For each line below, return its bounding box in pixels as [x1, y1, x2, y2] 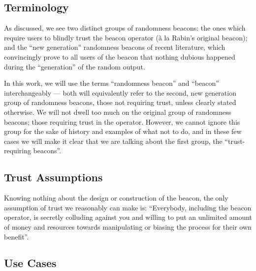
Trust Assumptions [4, 169, 103, 185]
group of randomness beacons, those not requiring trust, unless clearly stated [4, 97, 236, 107]
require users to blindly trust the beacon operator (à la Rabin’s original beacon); [4, 32, 248, 42]
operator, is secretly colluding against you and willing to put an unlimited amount [4, 212, 253, 222]
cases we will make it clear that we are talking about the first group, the [4, 135, 223, 146]
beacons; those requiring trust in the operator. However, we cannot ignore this [4, 116, 240, 127]
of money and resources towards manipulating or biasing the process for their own [4, 221, 252, 232]
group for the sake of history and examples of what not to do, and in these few [4, 126, 242, 136]
